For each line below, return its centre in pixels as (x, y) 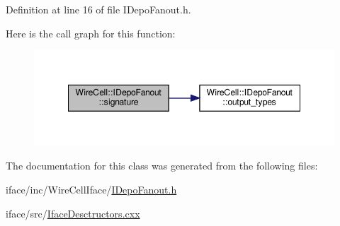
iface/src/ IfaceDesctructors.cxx (73, 213)
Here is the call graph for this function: (91, 33)
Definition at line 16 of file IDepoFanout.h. (98, 9)
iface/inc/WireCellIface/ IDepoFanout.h (91, 190)
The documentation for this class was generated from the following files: (162, 166)
